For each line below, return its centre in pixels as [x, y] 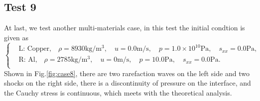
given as [16, 37]
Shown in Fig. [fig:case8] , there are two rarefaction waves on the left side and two [127, 73]
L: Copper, [35, 49]
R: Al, [28, 60]
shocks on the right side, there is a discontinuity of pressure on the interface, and [128, 83]
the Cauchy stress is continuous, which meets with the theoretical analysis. [118, 92]
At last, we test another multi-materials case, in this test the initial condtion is [125, 28]
